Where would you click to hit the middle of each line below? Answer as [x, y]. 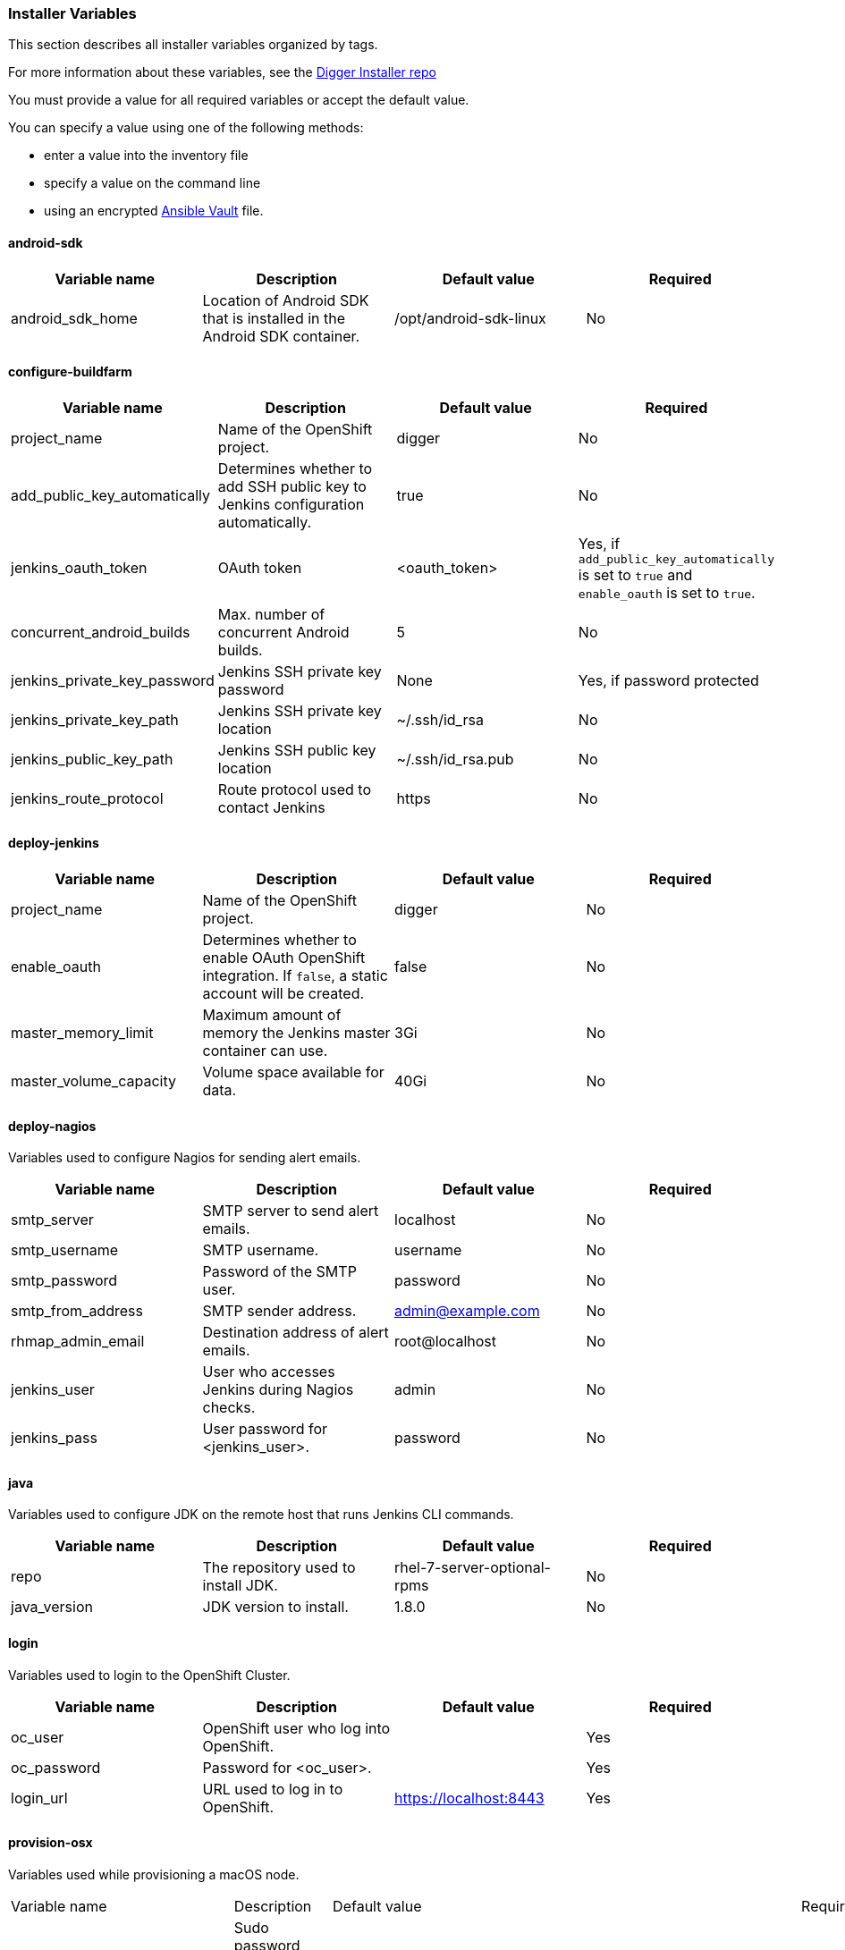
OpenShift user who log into [296, 1728]
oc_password [56, 1767]
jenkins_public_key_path [92, 759]
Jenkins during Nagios [278, 1390]
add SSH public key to [292, 486]
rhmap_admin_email [78, 1342]
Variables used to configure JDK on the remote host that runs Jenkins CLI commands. [261, 1515]
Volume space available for [293, 1072]
